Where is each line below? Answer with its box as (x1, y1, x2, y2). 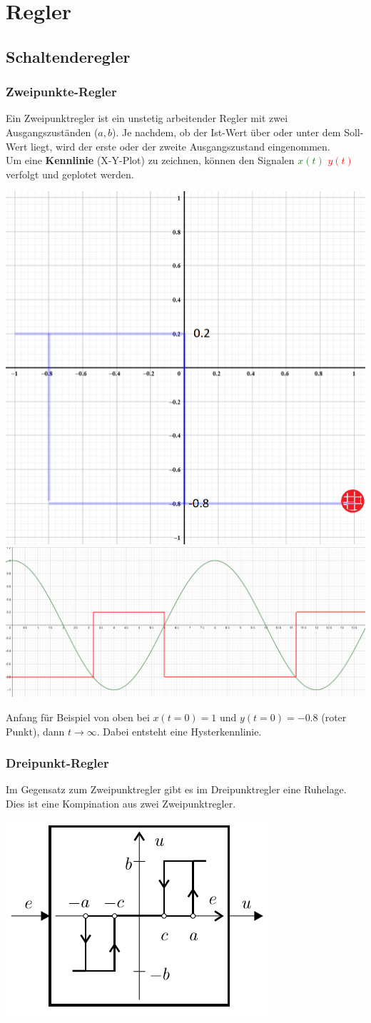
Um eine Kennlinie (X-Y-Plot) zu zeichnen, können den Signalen (6, 153, 295, 168)
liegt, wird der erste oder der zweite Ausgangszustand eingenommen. (31, 138, 330, 153)
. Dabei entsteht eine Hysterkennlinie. (96, 723, 262, 738)
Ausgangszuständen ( (6, 124, 98, 139)
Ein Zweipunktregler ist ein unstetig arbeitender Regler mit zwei (6, 111, 288, 126)
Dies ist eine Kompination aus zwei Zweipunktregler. (6, 795, 236, 810)
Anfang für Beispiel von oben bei (6, 709, 150, 724)
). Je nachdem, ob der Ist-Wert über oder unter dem (112, 124, 341, 139)
